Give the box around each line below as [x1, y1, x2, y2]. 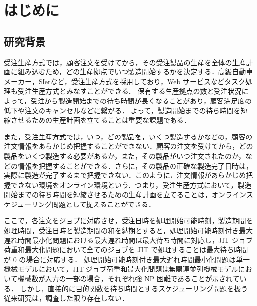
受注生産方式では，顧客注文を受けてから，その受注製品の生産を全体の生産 [4, 57, 246, 67]
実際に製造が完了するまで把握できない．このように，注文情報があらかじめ [4, 170, 246, 180]
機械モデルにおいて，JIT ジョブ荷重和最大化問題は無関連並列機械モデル [4, 264, 238, 274]
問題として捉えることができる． [52, 199, 155, 209]
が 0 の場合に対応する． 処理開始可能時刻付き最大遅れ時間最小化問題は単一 [4, 254, 250, 264]
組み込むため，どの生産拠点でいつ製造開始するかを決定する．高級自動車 [17, 67, 253, 77]
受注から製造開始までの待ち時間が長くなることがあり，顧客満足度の [30, 95, 252, 105]
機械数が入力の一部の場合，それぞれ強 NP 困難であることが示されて [17, 273, 240, 284]
